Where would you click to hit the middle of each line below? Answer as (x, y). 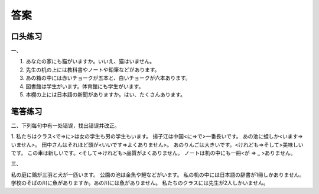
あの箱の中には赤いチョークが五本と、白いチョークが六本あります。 (108, 78)
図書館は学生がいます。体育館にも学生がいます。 (85, 86)
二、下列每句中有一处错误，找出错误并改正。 (65, 125)
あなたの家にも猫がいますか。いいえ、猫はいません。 (90, 62)
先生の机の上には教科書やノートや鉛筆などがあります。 (93, 69)
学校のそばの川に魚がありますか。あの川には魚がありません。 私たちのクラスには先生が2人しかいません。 (140, 183)
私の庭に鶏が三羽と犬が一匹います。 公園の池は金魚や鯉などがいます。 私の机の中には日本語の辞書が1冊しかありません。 (158, 174)
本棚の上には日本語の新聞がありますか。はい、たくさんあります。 (106, 95)
